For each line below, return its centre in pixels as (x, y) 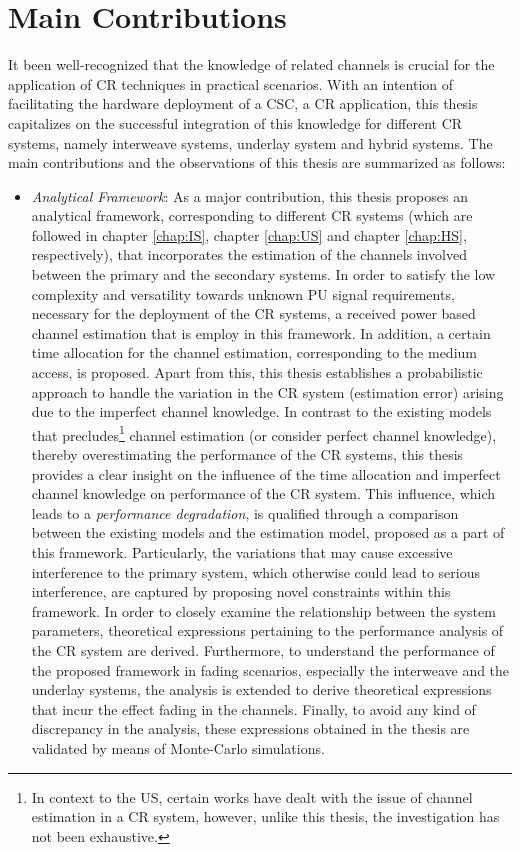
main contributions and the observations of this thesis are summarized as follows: (257, 162)
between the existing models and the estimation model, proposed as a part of (268, 532)
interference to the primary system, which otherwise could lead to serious (255, 571)
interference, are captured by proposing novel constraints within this (241, 591)
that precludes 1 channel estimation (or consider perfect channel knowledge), (264, 433)
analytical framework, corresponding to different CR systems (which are (252, 215)
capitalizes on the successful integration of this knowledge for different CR (235, 122)
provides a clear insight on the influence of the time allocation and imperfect (266, 473)
